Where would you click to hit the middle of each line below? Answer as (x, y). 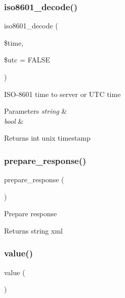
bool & (14, 121)
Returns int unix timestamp (47, 138)
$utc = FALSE (27, 60)
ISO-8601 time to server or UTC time (62, 94)
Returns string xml (33, 230)
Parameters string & (36, 111)
